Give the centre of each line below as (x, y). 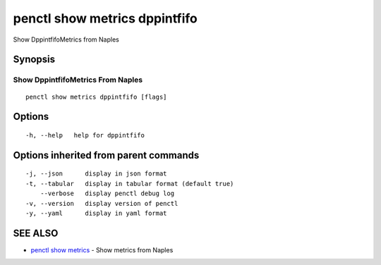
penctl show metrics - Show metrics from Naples (102, 249)
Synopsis (34, 60)
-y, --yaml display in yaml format (96, 213)
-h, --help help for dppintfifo (85, 135)
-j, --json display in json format (96, 174)
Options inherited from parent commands (106, 155)
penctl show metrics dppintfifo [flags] (96, 97)
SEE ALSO (36, 233)
